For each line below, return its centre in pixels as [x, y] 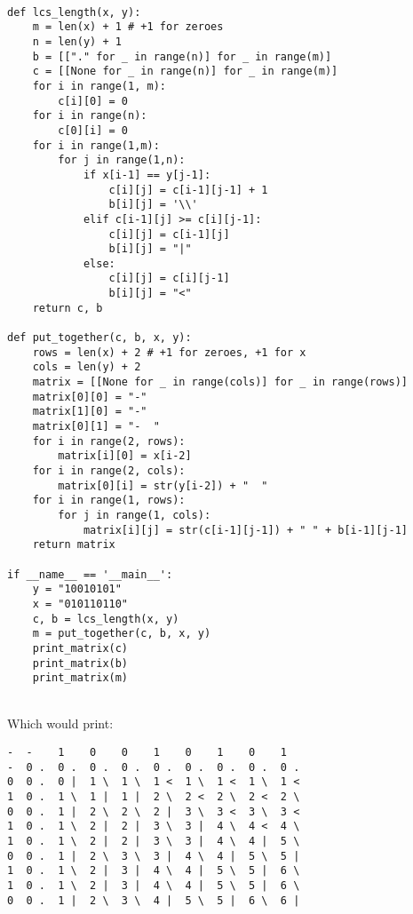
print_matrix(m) [80, 678]
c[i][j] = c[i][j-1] [169, 278]
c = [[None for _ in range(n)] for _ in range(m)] [185, 72]
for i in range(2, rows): [109, 441]
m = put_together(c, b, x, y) [122, 634]
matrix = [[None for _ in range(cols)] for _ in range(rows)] [220, 382]
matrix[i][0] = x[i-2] [125, 456]
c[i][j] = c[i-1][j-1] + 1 [188, 190]
